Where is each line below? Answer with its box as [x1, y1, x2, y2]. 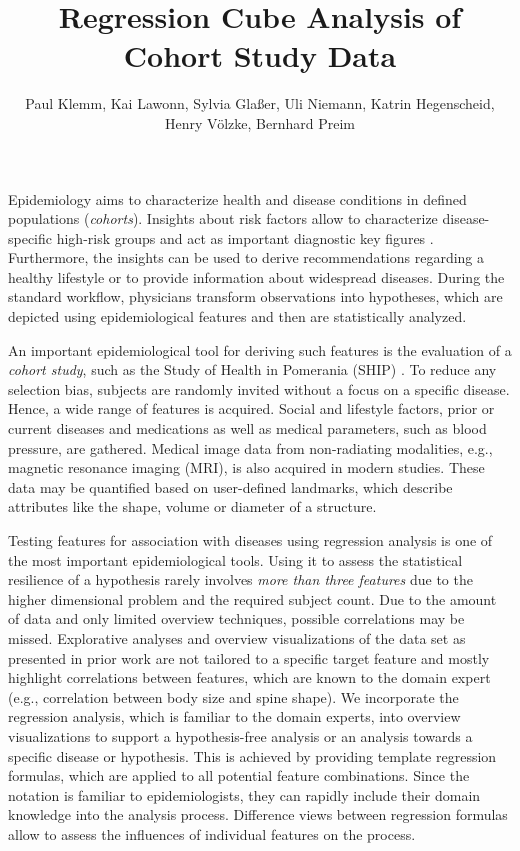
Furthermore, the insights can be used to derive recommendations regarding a [8, 247, 484, 268]
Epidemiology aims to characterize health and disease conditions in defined [8, 188, 467, 209]
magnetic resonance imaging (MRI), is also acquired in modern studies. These [8, 457, 485, 478]
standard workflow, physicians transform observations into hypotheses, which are [8, 286, 503, 307]
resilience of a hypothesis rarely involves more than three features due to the [8, 569, 473, 590]
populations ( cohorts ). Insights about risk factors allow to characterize [8, 208, 438, 229]
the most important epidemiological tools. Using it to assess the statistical [8, 549, 463, 570]
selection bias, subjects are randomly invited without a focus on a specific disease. [8, 378, 510, 399]
